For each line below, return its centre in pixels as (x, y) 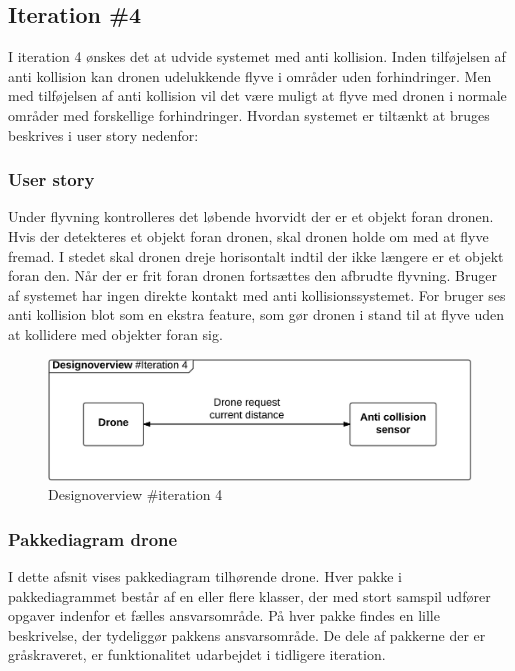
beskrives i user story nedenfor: (103, 134)
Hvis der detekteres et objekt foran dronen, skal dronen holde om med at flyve (248, 235)
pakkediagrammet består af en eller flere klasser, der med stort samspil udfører (249, 595)
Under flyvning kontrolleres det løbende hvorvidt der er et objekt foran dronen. (251, 216)
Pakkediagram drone (93, 538)
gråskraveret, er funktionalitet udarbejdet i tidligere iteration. (197, 654)
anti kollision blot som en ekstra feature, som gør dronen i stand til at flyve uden (256, 314)
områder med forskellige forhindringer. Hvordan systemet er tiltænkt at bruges (249, 114)
